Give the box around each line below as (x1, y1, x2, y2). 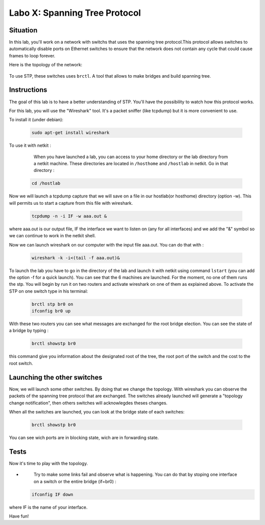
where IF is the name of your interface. (9, 504, 88, 510)
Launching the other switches (9, 373, 103, 382)
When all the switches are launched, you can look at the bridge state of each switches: (9, 409, 185, 414)
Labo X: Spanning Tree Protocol (9, 7, 141, 18)
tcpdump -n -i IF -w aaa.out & (31, 213, 107, 219)
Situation (9, 26, 38, 34)
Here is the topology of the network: (9, 62, 82, 68)
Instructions (9, 86, 48, 94)
